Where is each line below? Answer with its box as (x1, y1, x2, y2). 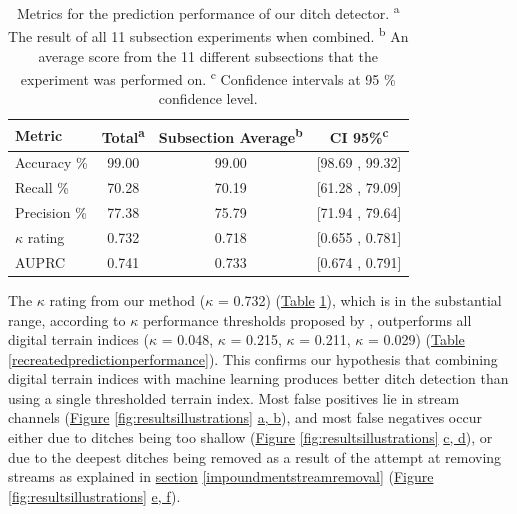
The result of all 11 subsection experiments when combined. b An (8, 23, 409, 46)
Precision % (15, 202, 87, 223)
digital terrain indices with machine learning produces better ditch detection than (8, 368, 509, 389)
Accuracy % (15, 152, 88, 173)
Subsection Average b (158, 123, 303, 147)
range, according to (8, 309, 126, 330)
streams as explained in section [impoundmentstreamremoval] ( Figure (8, 466, 434, 487)
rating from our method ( (49, 289, 206, 310)
